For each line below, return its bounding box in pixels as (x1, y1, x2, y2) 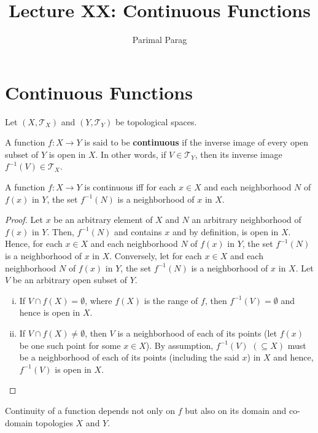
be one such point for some (19, 338, 121, 351)
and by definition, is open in (172, 225, 279, 238)
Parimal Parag (132, 33, 187, 46)
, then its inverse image (195, 147, 282, 160)
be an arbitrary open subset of (12, 273, 128, 286)
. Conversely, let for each (109, 249, 202, 262)
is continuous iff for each (84, 181, 176, 193)
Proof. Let (5, 213, 43, 226)
